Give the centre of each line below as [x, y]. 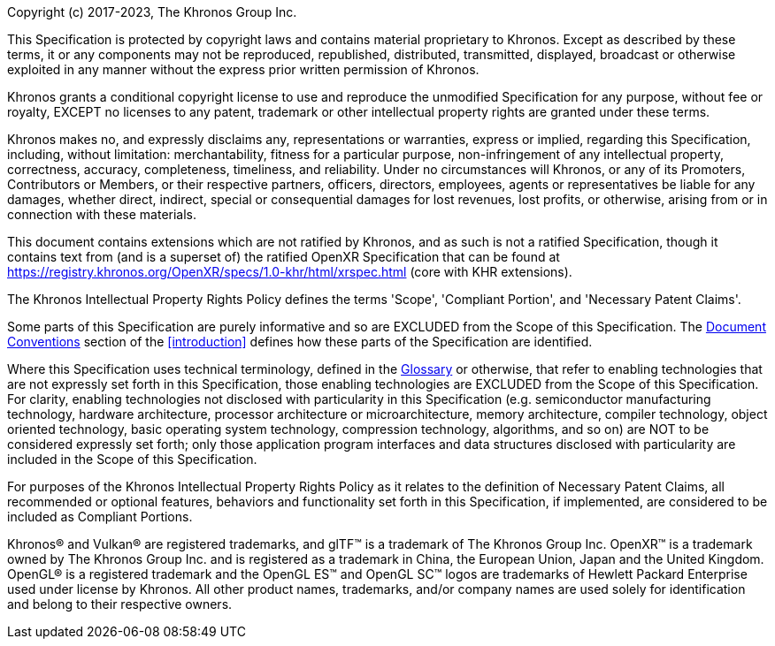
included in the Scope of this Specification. [132, 459]
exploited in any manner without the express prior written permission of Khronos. [243, 69]
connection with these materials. [102, 214]
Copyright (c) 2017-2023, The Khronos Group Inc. [152, 12]
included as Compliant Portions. [100, 517]
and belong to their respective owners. [120, 604]
